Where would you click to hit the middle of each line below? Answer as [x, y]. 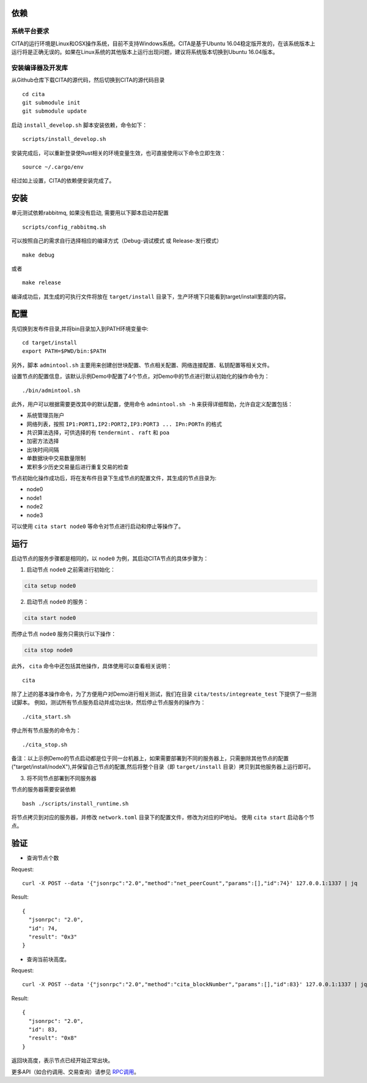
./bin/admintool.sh [51, 390]
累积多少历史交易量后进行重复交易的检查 [77, 467]
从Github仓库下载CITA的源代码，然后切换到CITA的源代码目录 [88, 80]
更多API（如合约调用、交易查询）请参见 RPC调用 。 [76, 1071]
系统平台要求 [30, 31]
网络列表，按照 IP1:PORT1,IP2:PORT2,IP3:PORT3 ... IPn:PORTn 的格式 [124, 424]
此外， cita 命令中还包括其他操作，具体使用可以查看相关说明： [92, 666]
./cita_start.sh [46, 716]
